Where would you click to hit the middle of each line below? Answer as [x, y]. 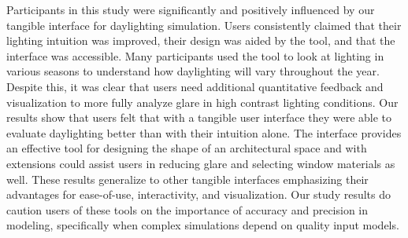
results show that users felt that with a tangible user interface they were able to [199, 117]
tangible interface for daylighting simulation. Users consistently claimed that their [204, 25]
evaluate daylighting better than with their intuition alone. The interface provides [204, 132]
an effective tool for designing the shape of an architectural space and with [187, 148]
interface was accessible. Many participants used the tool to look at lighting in [195, 55]
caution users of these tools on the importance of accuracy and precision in [187, 209]
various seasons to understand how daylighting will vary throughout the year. [193, 71]
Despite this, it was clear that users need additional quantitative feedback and [195, 86]
